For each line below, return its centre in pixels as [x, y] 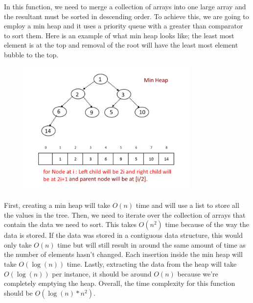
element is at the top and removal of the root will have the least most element [121, 45]
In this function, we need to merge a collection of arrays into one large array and [125, 6]
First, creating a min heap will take [57, 205]
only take [18, 244]
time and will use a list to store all [187, 205]
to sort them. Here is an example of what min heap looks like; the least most [119, 35]
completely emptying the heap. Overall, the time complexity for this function [120, 283]
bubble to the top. [31, 54]
